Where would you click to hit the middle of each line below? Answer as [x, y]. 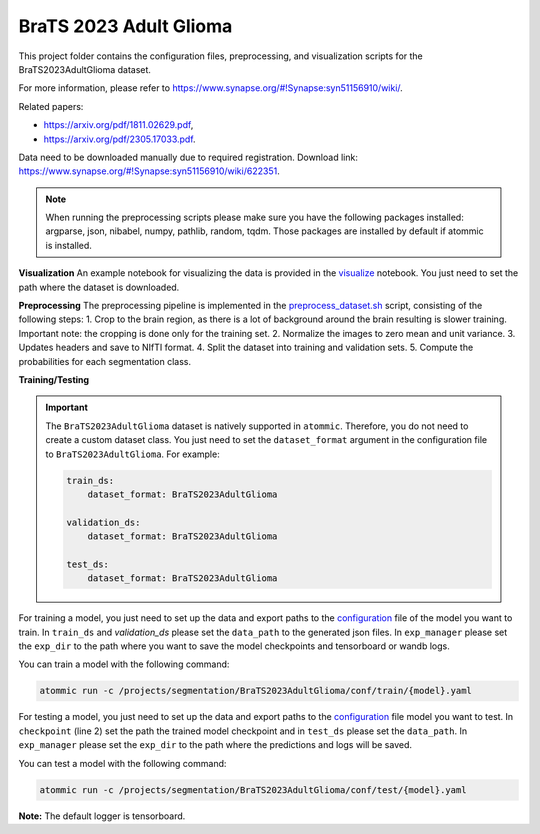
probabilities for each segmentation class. [105, 361]
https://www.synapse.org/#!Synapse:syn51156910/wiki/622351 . [149, 171]
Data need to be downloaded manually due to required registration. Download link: [188, 157]
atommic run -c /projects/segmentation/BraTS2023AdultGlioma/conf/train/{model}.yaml [255, 691]
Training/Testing [54, 379]
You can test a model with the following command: [122, 763]
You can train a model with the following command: [124, 664]
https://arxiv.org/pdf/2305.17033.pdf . [119, 139]
